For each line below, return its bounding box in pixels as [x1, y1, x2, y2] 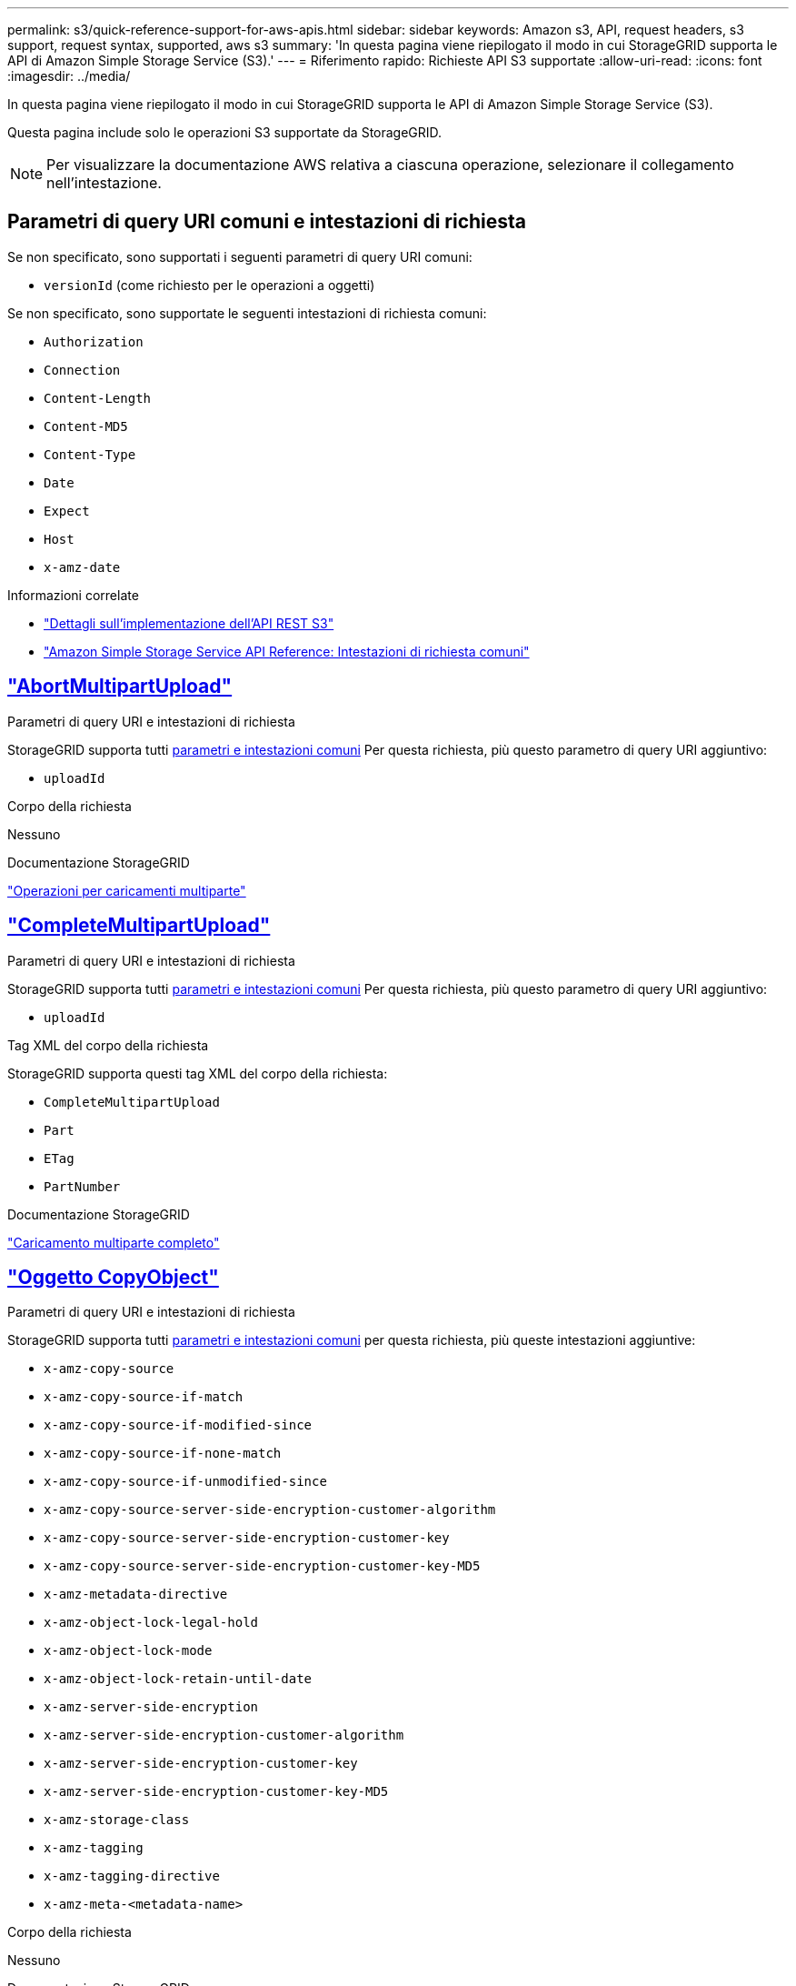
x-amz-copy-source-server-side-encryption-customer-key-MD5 [44, 1559, 481, 1574]
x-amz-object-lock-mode [44, 1643, 213, 1659]
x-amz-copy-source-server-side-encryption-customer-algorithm [44, 1502, 496, 1518]
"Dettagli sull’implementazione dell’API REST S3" [44, 615, 334, 631]
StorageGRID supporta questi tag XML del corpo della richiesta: [7, 1065, 388, 1081]
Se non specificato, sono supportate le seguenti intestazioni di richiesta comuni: [7, 305, 487, 321]
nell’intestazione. [46, 174, 162, 192]
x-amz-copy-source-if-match [44, 1389, 244, 1405]
